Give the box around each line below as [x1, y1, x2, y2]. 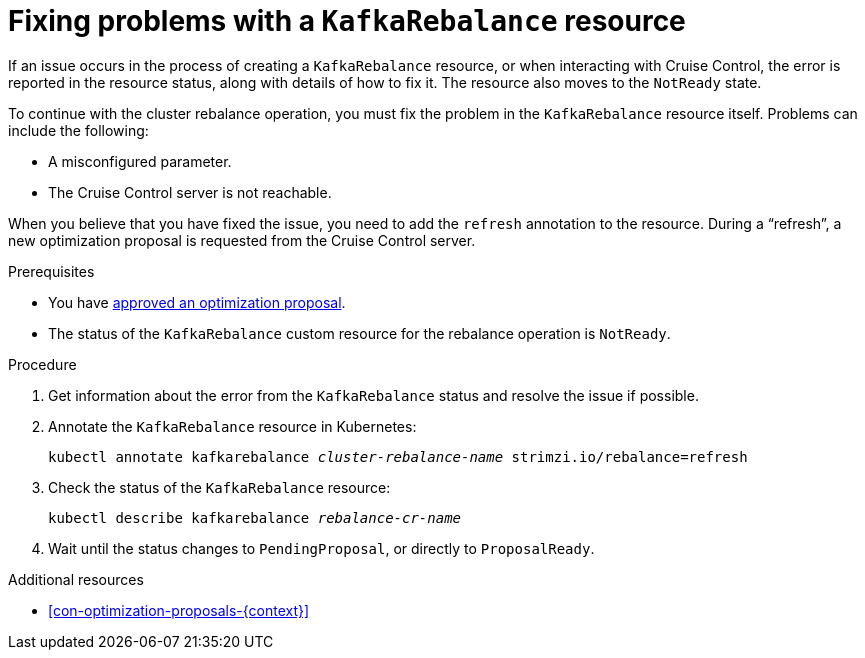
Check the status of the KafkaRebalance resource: [48, 478, 391, 496]
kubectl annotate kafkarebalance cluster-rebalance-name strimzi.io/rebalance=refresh [48, 448, 748, 465]
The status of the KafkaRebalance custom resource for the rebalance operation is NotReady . [48, 324, 671, 342]
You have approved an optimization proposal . [48, 293, 346, 311]
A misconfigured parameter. [48, 152, 232, 170]
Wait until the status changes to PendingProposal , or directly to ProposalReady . [48, 539, 595, 557]
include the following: [8, 121, 149, 139]
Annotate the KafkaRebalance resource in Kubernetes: [48, 417, 417, 435]
